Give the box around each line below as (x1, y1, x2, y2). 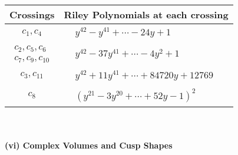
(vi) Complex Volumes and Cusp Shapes (5, 139, 173, 151)
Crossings (9, 8, 55, 21)
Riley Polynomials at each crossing (64, 8, 229, 21)
